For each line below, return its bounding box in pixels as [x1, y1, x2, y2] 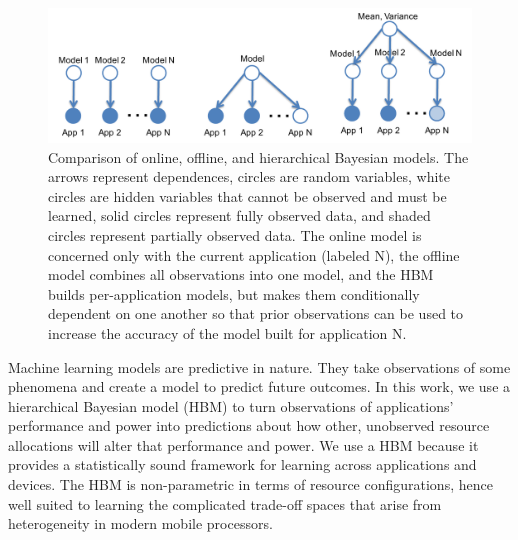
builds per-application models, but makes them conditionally [48, 283, 420, 304]
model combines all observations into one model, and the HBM [48, 264, 434, 285]
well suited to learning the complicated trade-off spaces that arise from [8, 493, 442, 514]
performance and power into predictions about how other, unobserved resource [8, 415, 490, 436]
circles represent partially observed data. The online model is [48, 224, 422, 245]
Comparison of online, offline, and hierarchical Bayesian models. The [48, 146, 469, 167]
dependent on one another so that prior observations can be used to [48, 303, 464, 324]
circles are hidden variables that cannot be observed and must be [48, 185, 447, 206]
